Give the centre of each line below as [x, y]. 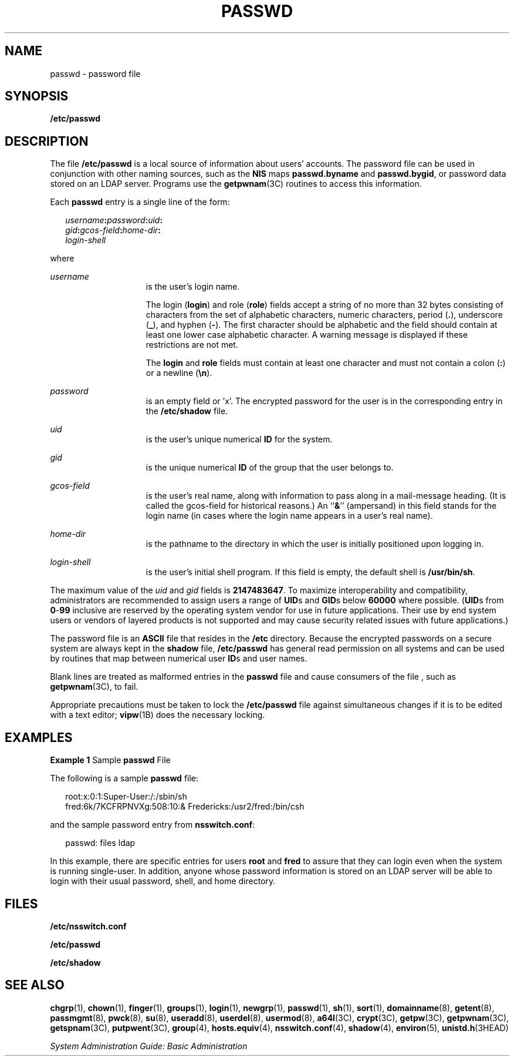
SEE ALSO [35, 985]
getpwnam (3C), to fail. [94, 687]
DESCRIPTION [47, 141]
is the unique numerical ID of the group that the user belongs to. [270, 468]
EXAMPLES [39, 737]
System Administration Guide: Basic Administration [149, 1046]
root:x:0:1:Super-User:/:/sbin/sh [126, 797]
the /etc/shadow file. [187, 411]
